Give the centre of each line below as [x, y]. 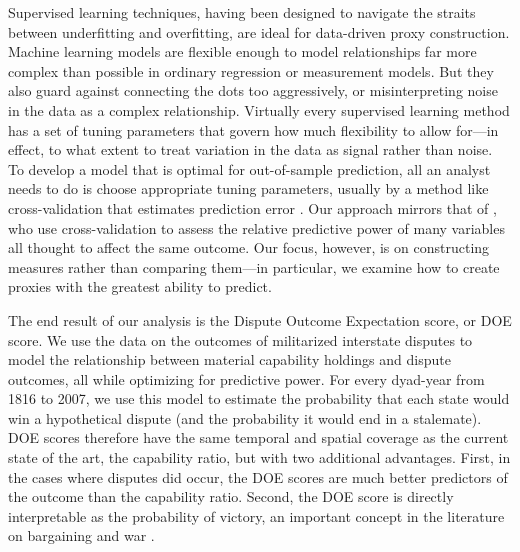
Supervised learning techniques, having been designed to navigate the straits [242, 12]
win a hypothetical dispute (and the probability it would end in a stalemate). [245, 417]
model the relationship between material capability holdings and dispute [229, 359]
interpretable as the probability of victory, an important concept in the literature [256, 515]
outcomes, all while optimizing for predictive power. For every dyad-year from [246, 378]
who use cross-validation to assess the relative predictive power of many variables [256, 227]
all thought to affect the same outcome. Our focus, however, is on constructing [249, 247]
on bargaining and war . [81, 535]
